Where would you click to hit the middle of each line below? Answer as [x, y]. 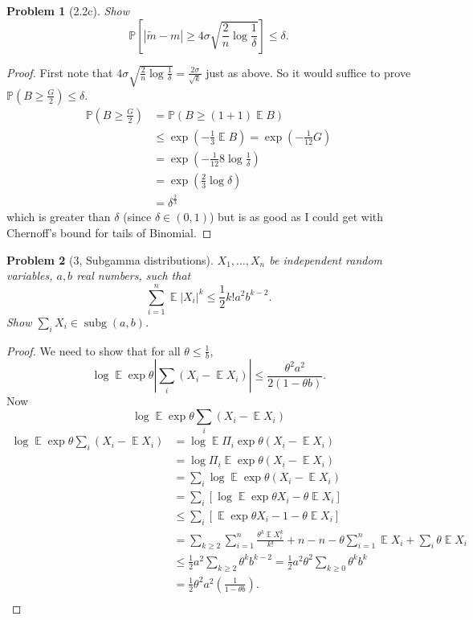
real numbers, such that [134, 275]
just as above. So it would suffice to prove [308, 72]
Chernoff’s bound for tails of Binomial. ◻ [109, 232]
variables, [30, 275]
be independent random [326, 259]
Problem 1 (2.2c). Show [68, 10]
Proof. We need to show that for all [94, 350]
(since [137, 217]
